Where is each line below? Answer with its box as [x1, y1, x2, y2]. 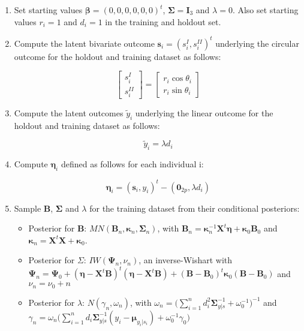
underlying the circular [215, 37, 299, 49]
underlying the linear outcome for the [135, 106, 273, 119]
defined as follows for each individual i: [61, 158, 204, 170]
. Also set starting [232, 4, 299, 16]
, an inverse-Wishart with [139, 254, 233, 266]
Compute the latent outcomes [14, 106, 124, 119]
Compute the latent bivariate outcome [14, 37, 155, 49]
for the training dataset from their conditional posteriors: [89, 201, 300, 214]
